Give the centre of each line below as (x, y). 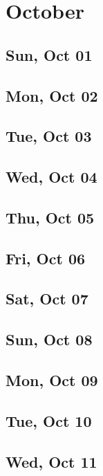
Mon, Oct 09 (52, 380)
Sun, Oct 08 (49, 339)
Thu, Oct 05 (50, 217)
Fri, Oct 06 (46, 258)
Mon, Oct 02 (52, 95)
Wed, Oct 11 (51, 461)
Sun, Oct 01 (49, 54)
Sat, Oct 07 (47, 299)
